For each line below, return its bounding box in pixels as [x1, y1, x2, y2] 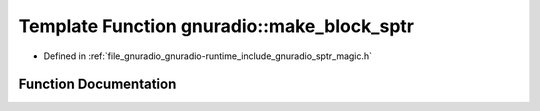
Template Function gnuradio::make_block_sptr [18, 15, 415, 37]
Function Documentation [18, 76, 177, 93]
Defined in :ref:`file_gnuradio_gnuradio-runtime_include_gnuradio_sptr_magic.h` [43, 50, 373, 62]
